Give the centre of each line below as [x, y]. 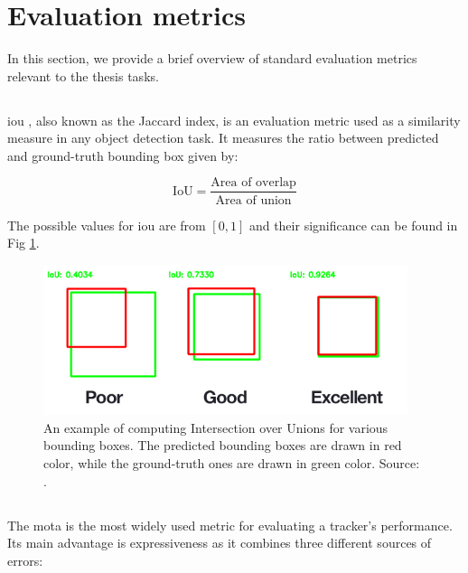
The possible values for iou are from [107, 225]
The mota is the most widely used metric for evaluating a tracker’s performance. [230, 525]
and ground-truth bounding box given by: [123, 155]
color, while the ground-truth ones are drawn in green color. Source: [232, 463]
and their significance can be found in [353, 225]
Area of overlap [253, 183]
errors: [25, 560]
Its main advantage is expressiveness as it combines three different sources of [220, 543]
